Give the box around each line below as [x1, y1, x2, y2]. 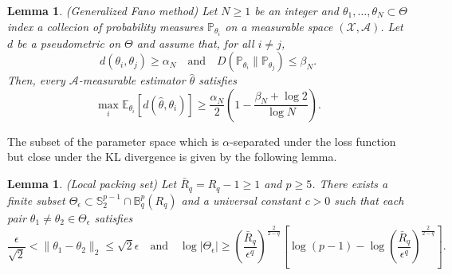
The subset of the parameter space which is [7, 132, 219, 149]
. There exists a [312, 175, 388, 192]
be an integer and [254, 2, 339, 18]
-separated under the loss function [230, 132, 396, 149]
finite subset [7, 191, 65, 208]
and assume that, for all [136, 34, 254, 51]
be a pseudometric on [17, 34, 121, 51]
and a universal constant [181, 191, 301, 208]
